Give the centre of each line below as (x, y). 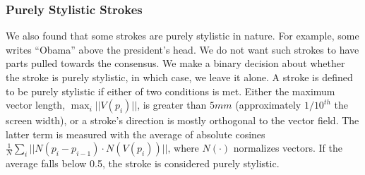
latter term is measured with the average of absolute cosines (136, 134)
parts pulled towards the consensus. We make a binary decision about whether (175, 63)
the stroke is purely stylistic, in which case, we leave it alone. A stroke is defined (179, 77)
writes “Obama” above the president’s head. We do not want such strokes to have (182, 49)
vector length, (36, 105)
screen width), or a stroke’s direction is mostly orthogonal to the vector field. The (182, 120)
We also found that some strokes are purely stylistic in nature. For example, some (182, 36)
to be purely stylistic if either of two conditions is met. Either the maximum (170, 91)
